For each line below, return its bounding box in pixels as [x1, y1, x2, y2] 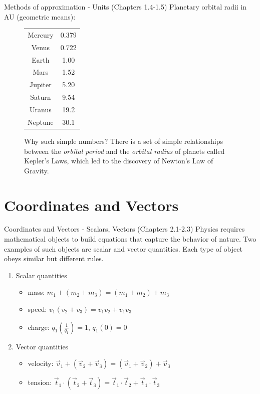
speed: [28, 304, 47, 314]
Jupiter [29, 79, 52, 90]
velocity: [28, 358, 54, 368]
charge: [28, 321, 50, 332]
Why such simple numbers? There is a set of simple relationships [24, 135, 223, 146]
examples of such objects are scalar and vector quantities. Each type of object [4, 243, 242, 254]
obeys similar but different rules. [4, 253, 104, 264]
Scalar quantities [16, 270, 67, 280]
